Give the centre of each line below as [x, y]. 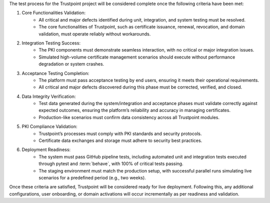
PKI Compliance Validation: [49, 126]
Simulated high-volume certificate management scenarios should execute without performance [137, 57]
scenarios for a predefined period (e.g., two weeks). [92, 177]
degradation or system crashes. [71, 64]
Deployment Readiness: [46, 149]
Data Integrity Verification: [49, 96]
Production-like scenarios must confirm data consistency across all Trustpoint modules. [129, 117]
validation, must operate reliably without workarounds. [95, 34]
